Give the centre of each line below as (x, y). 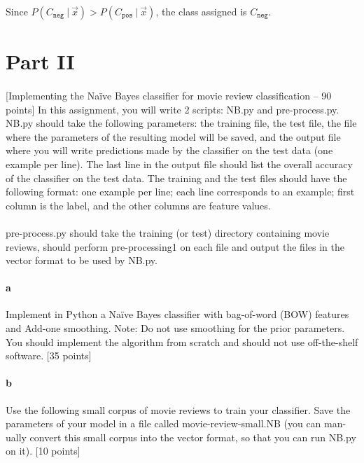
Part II (40, 61)
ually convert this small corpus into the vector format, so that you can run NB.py (181, 437)
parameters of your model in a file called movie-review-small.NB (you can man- (176, 423)
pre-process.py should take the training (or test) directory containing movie (168, 232)
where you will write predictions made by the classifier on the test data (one (169, 150)
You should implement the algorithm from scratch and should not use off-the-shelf (182, 341)
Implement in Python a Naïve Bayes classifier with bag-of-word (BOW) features (177, 314)
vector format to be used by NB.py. (82, 260)
